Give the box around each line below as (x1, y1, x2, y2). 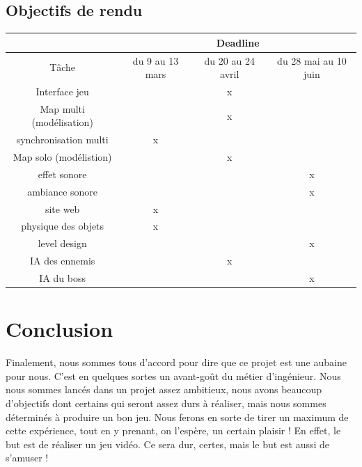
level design (38, 236, 87, 251)
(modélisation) (31, 115, 93, 129)
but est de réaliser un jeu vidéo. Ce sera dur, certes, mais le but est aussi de (6, 436, 330, 451)
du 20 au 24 (204, 53, 255, 68)
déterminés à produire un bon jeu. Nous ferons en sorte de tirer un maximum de (6, 409, 349, 424)
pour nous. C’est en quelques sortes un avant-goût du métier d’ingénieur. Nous (6, 368, 341, 383)
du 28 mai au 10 (277, 53, 347, 68)
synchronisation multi (16, 132, 109, 147)
